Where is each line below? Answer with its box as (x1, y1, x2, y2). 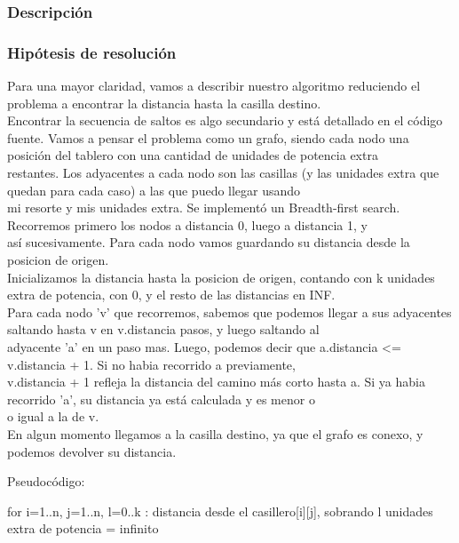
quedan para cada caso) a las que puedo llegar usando (7, 180, 301, 199)
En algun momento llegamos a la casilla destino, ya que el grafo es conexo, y (7, 424, 423, 443)
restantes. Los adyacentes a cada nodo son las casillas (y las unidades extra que (7, 164, 439, 182)
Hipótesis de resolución (7, 41, 177, 63)
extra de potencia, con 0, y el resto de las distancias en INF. (7, 285, 336, 304)
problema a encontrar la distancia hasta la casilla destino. (7, 93, 321, 112)
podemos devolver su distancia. (7, 442, 177, 460)
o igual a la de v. (7, 407, 99, 426)
